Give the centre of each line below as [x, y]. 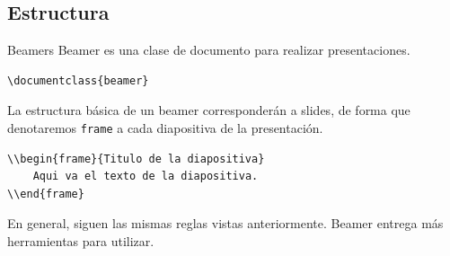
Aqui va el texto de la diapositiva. [146, 177]
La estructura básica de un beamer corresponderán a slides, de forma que [209, 110]
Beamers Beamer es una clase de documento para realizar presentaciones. [209, 50]
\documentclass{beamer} [78, 80]
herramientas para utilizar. [81, 241]
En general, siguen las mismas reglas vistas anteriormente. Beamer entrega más [225, 223]
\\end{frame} [46, 194]
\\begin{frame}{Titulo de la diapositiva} [136, 159]
